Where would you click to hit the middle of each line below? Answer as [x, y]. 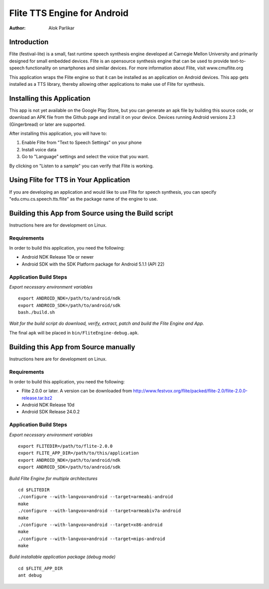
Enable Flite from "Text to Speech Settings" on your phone [82, 143]
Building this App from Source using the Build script [91, 213]
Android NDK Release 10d [48, 405]
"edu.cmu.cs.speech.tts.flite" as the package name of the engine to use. [83, 199]
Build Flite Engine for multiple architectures [53, 478]
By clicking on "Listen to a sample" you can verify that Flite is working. [81, 166]
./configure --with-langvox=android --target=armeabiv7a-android [100, 511]
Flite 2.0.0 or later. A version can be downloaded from [77, 391]
